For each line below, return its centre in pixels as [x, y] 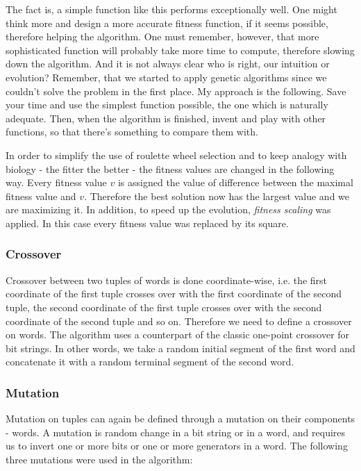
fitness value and [41, 196]
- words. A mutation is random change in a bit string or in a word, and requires [176, 432]
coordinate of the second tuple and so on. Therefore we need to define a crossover [179, 321]
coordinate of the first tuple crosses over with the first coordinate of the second [174, 294]
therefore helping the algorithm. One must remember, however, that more [162, 36]
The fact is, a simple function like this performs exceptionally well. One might [171, 9]
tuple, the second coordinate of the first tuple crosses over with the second [164, 307]
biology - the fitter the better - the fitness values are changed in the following [170, 168]
